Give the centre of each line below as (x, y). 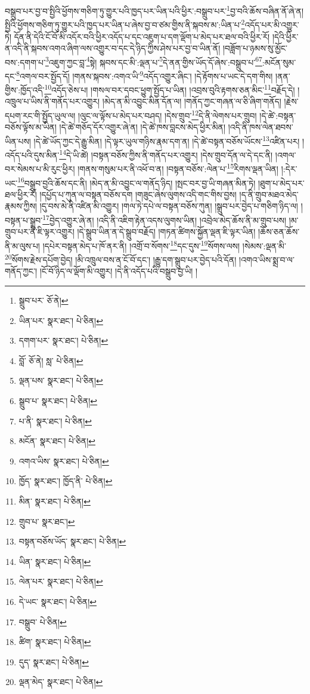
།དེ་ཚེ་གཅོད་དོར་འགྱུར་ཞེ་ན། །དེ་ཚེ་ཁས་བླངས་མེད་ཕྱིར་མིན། (142, 127)
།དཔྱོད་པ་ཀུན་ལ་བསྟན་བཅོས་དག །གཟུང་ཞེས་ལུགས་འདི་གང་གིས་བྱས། (138, 194)
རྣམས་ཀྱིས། (21, 206)
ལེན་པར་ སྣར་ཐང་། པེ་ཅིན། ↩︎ (61, 581)
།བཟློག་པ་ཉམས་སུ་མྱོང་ (255, 48)
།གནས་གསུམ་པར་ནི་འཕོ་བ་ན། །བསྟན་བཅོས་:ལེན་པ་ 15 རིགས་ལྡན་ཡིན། (178, 168)
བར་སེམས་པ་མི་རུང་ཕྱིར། (40, 169)
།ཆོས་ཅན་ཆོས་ (279, 232)
